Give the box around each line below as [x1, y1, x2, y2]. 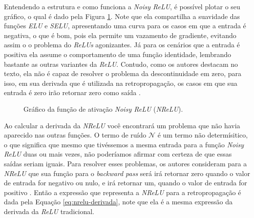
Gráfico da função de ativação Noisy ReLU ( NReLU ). [23, 103, 183, 114]
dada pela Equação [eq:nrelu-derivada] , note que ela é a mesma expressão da [4, 197, 233, 207]
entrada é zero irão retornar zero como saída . [4, 87, 141, 98]
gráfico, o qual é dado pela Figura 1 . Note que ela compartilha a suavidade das [4, 11, 240, 21]
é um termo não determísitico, [157, 130, 248, 140]
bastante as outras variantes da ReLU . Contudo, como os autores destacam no [4, 59, 238, 69]
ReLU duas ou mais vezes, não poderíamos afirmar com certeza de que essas [4, 149, 232, 159]
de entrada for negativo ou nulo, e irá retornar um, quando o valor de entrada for [4, 178, 247, 188]
